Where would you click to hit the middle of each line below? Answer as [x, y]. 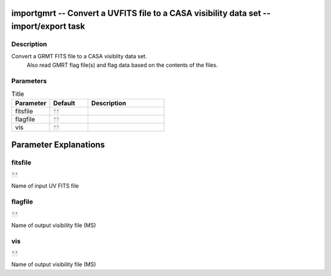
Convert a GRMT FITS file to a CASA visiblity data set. [79, 56]
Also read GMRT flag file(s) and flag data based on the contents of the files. [122, 65]
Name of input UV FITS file [45, 186]
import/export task [48, 27]
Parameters [29, 81]
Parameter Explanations [58, 144]
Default [64, 103]
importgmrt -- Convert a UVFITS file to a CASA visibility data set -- [141, 13]
